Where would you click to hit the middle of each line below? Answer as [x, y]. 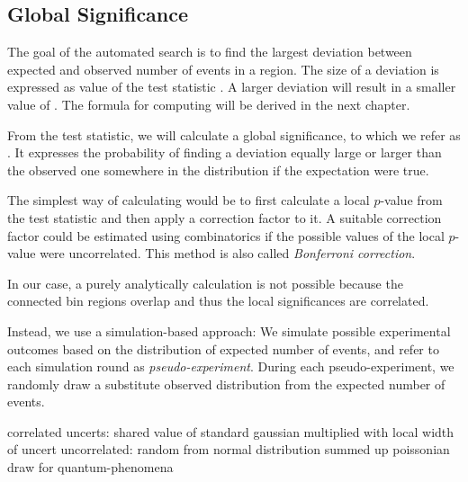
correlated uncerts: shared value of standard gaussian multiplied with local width [231, 431]
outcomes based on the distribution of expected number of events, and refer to [223, 348]
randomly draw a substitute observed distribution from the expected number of [226, 384]
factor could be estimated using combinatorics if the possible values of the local [226, 235]
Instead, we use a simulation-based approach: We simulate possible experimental [229, 330]
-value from [411, 200]
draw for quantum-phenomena [90, 467]
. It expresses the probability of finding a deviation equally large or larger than [225, 152]
